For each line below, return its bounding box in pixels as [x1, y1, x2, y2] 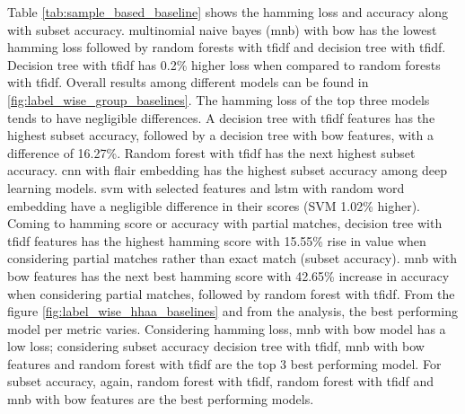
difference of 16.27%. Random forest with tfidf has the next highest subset [7, 143, 416, 162]
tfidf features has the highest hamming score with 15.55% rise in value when [7, 231, 426, 250]
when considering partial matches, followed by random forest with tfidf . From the [7, 284, 455, 303]
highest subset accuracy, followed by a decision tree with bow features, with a [7, 126, 434, 145]
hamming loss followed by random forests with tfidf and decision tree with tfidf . [7, 38, 446, 57]
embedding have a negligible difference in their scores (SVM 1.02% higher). [7, 196, 420, 215]
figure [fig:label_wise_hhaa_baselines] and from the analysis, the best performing [7, 302, 458, 321]
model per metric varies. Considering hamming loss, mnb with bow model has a [7, 319, 446, 338]
